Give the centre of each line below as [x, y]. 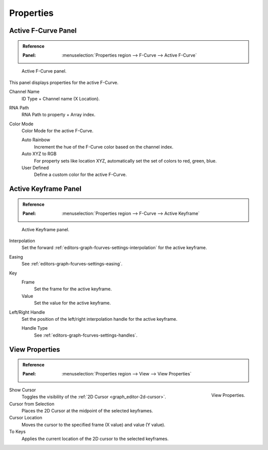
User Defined [35, 168]
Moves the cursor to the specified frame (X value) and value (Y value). [94, 425]
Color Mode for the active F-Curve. [58, 131]
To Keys [17, 432]
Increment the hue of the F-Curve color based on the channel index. [104, 147]
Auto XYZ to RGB [39, 154]
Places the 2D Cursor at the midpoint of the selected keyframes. [87, 411]
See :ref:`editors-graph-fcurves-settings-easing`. [72, 264]
